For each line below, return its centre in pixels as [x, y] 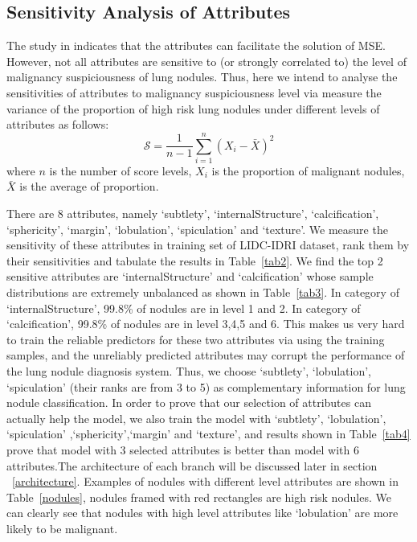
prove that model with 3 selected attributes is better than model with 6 [183, 449]
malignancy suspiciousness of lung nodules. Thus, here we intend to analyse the [202, 77]
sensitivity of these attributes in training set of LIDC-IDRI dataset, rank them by [208, 245]
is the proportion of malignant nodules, [308, 170]
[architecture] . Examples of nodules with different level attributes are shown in [205, 481]
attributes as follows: [58, 124]
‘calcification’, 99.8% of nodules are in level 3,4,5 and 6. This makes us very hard [206, 324]
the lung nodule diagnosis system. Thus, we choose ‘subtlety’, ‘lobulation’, [189, 371]
